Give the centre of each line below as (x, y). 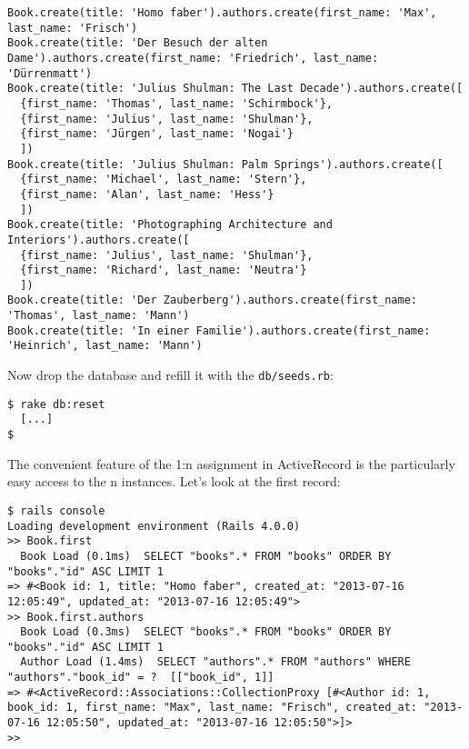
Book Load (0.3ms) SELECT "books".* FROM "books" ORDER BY (206, 632)
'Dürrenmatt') (50, 73)
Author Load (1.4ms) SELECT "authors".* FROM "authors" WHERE (215, 662)
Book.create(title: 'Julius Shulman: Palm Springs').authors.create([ (225, 164)
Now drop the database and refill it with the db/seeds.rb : (170, 375)
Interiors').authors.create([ (99, 240)
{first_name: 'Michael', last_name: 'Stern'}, (164, 180)
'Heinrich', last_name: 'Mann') (105, 346)
